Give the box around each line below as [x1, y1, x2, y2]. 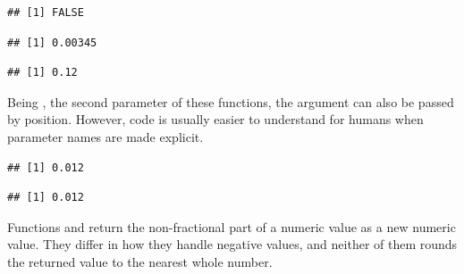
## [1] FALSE [7, 6, 84, 19]
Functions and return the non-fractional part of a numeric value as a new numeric [7, 217, 456, 236]
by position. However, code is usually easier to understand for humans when [7, 110, 424, 129]
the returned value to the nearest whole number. [7, 252, 273, 270]
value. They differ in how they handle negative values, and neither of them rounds [7, 235, 458, 253]
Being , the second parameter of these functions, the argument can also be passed [7, 92, 454, 111]
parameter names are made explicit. [7, 127, 204, 145]
